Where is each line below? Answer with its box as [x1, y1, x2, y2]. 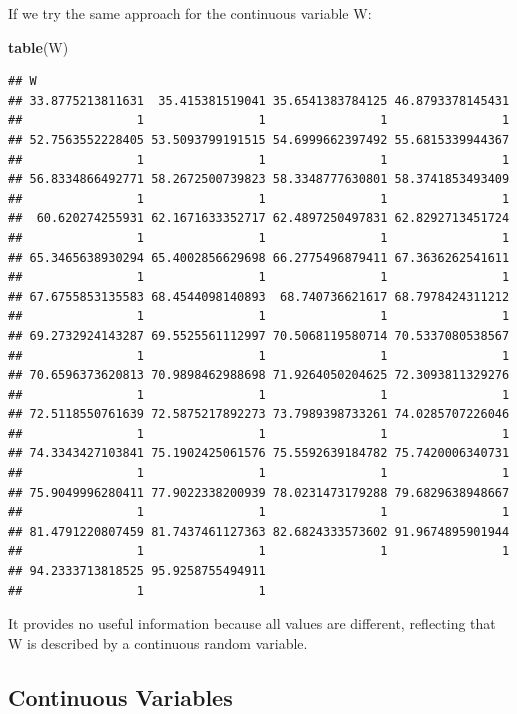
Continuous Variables [8, 681, 233, 712]
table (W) [8, 36, 69, 57]
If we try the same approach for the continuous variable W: [8, 3, 372, 23]
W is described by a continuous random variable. [8, 632, 308, 653]
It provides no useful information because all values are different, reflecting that [8, 613, 496, 634]
